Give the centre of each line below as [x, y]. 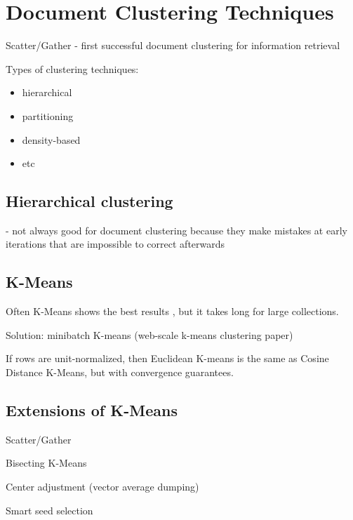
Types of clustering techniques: [72, 68]
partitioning [48, 115]
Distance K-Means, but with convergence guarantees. [120, 372]
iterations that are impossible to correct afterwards [115, 244]
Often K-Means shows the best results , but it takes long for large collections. [172, 311]
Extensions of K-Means [92, 410]
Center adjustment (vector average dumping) [102, 487]
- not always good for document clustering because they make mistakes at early [176, 230]
